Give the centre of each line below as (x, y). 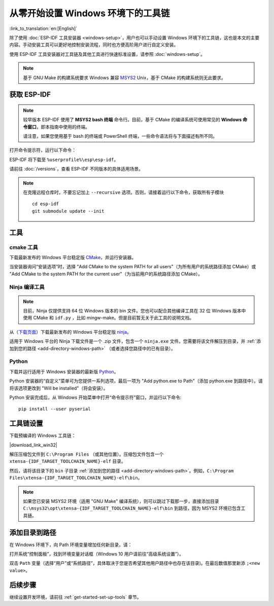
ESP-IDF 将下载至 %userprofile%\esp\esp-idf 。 (64, 160)
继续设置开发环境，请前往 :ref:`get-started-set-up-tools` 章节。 (75, 597)
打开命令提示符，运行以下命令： (43, 150)
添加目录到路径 (33, 533)
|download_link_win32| (33, 445)
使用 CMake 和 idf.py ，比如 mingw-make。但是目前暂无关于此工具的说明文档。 (109, 318)
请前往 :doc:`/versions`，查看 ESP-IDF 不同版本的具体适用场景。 (76, 169)
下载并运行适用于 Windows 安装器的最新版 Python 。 (64, 371)
